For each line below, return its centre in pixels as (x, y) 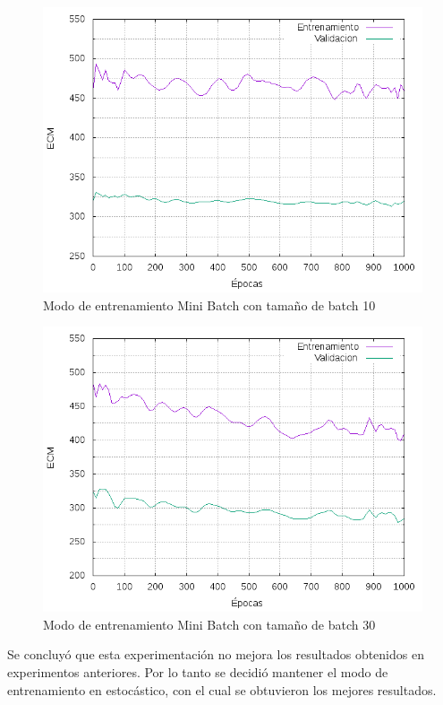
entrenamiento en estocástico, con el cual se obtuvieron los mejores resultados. (222, 689)
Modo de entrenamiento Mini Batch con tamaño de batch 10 (209, 305)
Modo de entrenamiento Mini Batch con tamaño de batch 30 (209, 624)
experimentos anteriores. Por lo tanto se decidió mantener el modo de (198, 671)
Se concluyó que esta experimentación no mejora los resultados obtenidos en (216, 654)
